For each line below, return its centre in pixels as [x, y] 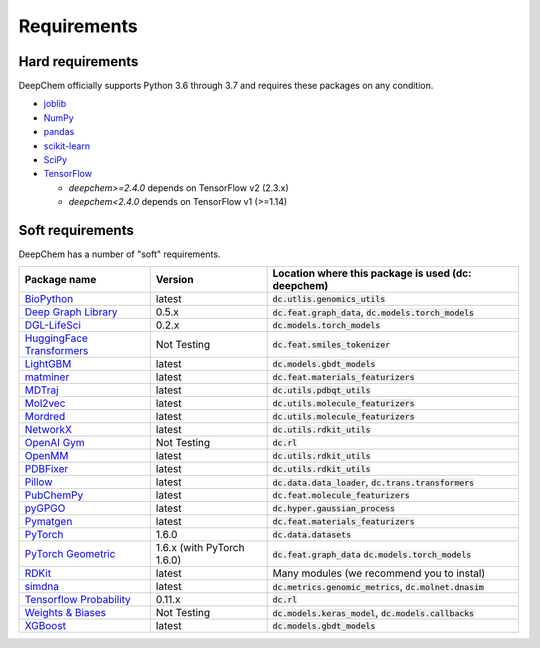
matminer [47, 377]
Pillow [38, 482]
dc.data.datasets [312, 534]
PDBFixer [46, 469]
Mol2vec [45, 403]
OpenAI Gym [54, 443]
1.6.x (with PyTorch [200, 548]
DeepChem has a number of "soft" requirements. [119, 254]
